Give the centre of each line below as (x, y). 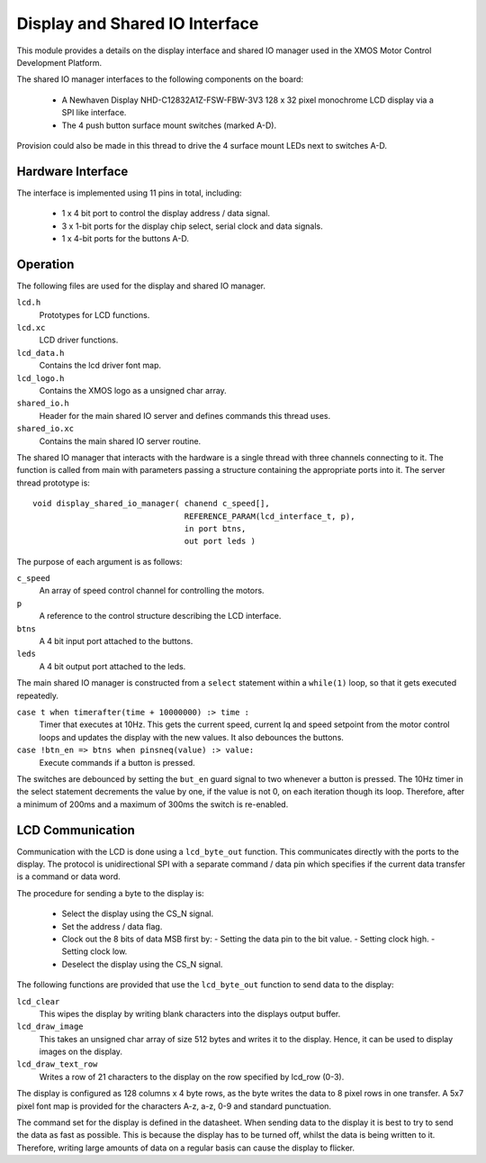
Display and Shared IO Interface (138, 23)
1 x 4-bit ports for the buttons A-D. (125, 238)
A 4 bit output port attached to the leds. (112, 666)
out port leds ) (220, 541)
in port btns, (215, 528)
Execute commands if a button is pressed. (117, 762)
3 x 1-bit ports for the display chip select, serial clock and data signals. (192, 226)
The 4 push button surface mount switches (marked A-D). (169, 125)
